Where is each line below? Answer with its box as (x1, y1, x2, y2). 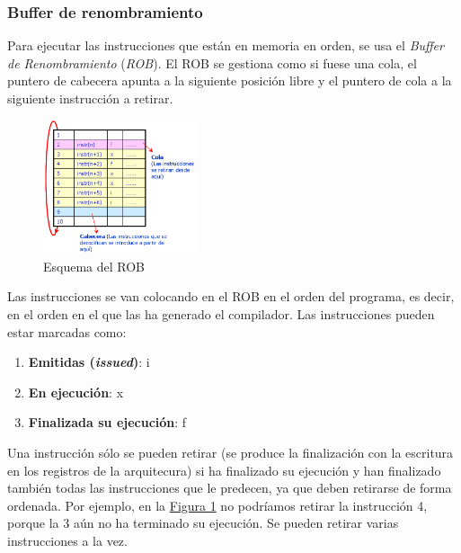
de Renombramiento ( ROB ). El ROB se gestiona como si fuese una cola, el (7, 53, 417, 72)
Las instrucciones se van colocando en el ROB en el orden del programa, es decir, (7, 287, 455, 306)
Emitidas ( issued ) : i (28, 352, 150, 371)
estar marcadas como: (7, 322, 127, 341)
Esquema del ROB (43, 256, 146, 275)
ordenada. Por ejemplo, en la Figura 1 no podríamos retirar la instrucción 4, (7, 495, 428, 514)
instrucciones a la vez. (7, 531, 128, 549)
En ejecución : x (28, 382, 124, 401)
